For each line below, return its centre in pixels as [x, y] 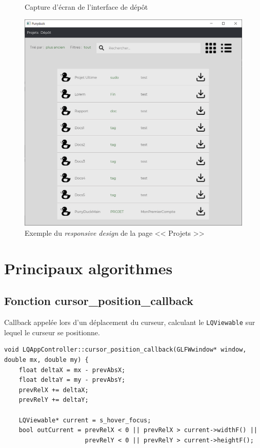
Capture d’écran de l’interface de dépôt [86, 7]
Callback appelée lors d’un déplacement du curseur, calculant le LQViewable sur [130, 322]
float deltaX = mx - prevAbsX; [72, 370]
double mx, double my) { [46, 360]
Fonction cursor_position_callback [99, 301]
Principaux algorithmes [88, 268]
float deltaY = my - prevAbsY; [72, 380]
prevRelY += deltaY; [54, 400]
